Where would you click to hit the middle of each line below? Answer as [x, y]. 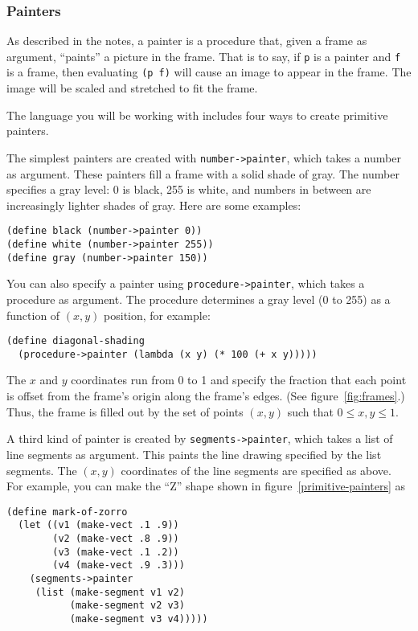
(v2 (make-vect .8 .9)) [116, 539]
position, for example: [157, 315]
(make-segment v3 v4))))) [139, 619]
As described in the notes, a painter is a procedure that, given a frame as [187, 41]
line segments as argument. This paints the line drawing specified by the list [194, 454]
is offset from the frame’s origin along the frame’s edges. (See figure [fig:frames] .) [206, 396]
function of [33, 315]
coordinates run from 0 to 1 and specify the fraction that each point [239, 380]
